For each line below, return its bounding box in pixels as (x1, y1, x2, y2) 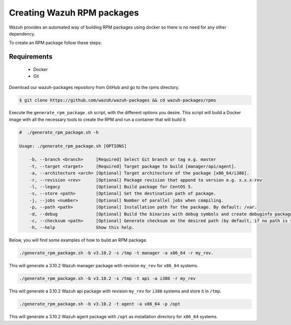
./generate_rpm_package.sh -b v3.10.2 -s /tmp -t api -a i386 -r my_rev (19, 276, 196, 281)
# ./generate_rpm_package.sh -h (19, 129, 99, 135)
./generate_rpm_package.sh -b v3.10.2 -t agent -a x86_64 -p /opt (19, 301, 180, 307)
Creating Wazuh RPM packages (9, 7, 139, 18)
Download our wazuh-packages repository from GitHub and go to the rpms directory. (9, 84, 179, 90)
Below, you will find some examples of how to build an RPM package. (9, 237, 147, 243)
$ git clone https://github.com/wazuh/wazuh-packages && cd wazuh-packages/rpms (19, 97, 216, 103)
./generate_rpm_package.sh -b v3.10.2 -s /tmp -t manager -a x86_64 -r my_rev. (19, 250, 214, 256)
